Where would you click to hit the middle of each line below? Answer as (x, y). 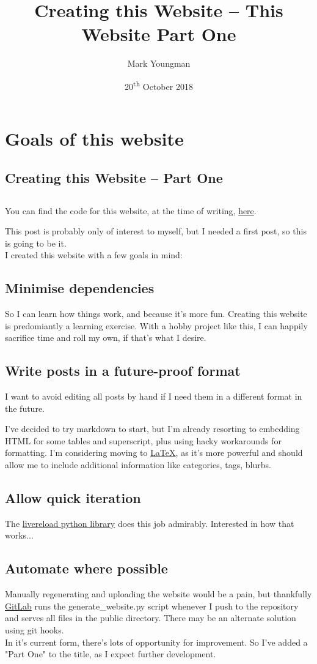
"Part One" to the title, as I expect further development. (111, 654)
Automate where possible (86, 568)
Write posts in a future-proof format (123, 371)
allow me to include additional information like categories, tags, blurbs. (138, 465)
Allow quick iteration (73, 498)
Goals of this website (94, 139)
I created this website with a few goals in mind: (94, 255)
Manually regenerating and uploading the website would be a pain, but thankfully (158, 594)
